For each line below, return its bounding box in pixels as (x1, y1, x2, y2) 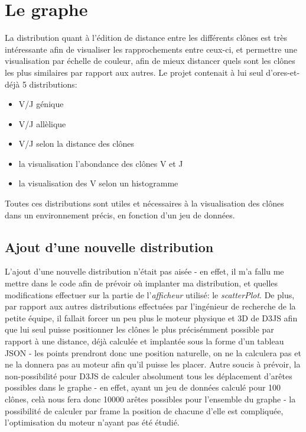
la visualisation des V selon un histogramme (18, 177, 178, 189)
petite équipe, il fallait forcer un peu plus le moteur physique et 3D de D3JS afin (5, 311, 298, 324)
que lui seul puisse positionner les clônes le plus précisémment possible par (5, 323, 274, 336)
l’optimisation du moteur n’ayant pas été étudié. (5, 416, 180, 428)
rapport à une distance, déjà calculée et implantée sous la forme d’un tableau (5, 335, 284, 347)
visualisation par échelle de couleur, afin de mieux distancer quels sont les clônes (5, 54, 295, 67)
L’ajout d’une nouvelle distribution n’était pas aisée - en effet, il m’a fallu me (5, 265, 284, 278)
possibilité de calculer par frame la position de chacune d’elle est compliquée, (5, 404, 284, 417)
